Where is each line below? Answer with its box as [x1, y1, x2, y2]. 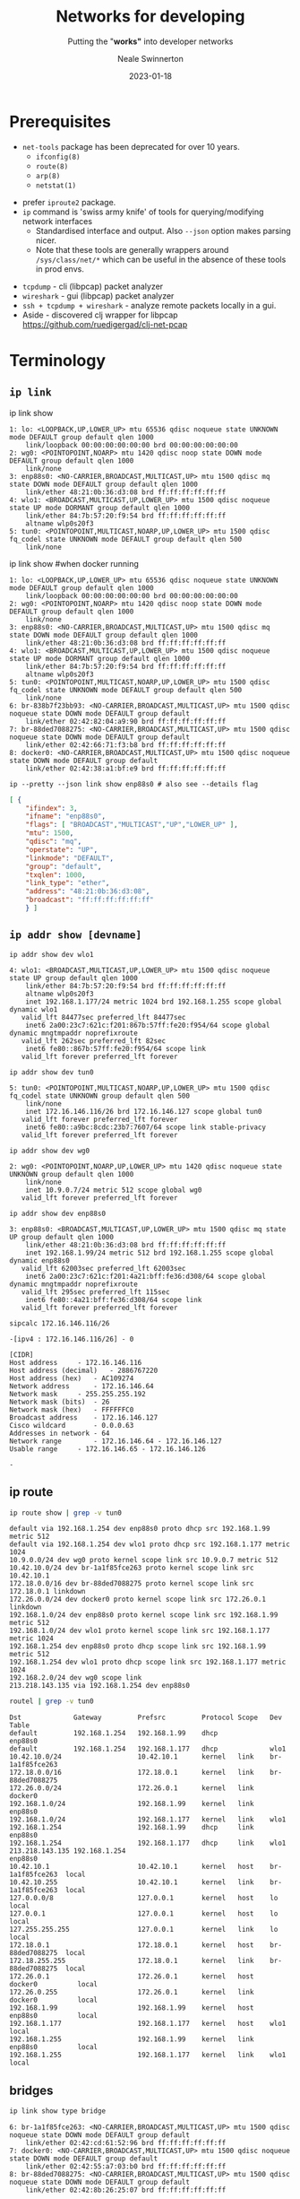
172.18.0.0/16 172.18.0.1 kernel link [9, 1769, 254, 1777]
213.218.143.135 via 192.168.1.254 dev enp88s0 [9, 1682, 191, 1691]
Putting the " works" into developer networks [67, 36, 234, 47]
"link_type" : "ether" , [25, 879, 110, 888]
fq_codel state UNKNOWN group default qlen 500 [9, 1091, 191, 1100]
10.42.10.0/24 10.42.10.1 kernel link [9, 1752, 254, 1761]
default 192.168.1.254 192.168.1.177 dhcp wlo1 [9, 1744, 287, 1754]
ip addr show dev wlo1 [9, 950, 94, 959]
